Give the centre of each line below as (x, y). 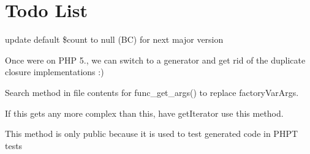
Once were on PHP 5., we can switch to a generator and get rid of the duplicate (155, 60)
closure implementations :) (55, 72)
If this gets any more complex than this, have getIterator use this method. (144, 113)
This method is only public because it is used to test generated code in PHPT (152, 134)
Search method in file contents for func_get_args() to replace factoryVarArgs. (152, 92)
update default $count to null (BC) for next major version (114, 39)
